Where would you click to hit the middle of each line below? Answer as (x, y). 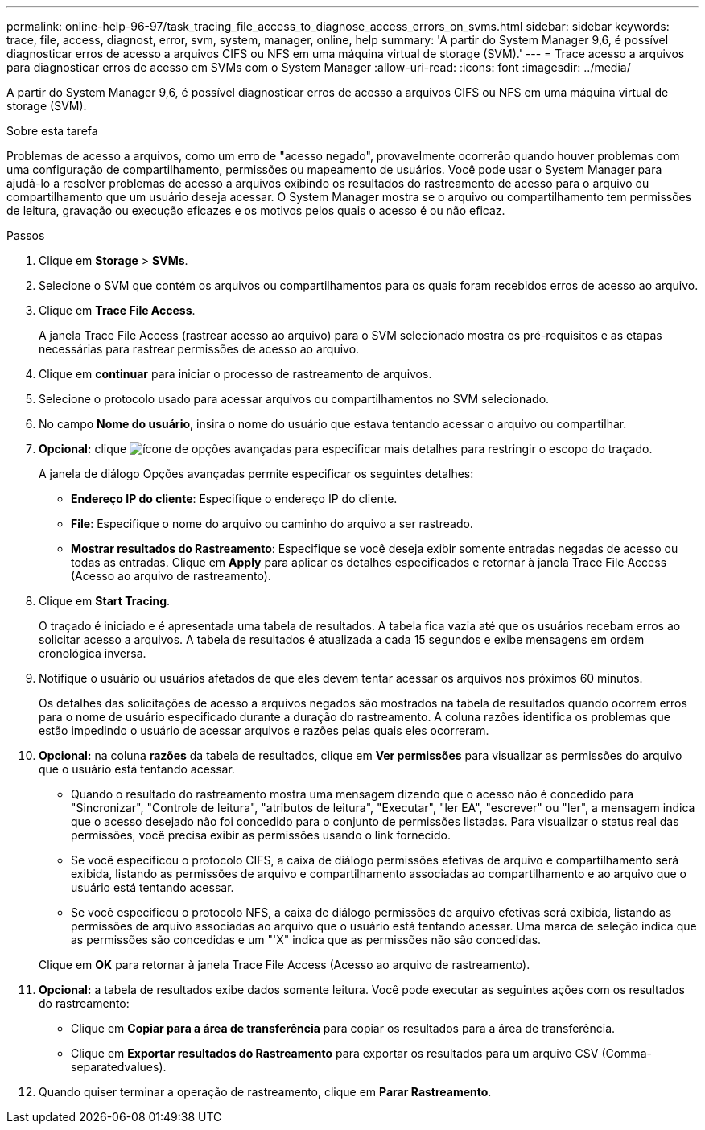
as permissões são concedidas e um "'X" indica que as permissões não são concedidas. (306, 940)
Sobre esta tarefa (52, 131)
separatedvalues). (119, 1067)
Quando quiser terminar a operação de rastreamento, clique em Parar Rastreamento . (265, 1092)
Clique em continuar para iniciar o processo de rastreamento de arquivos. (235, 374)
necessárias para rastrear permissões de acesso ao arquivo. (199, 349)
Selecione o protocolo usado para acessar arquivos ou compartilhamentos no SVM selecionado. (294, 399)
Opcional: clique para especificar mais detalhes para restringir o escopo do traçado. (346, 449)
